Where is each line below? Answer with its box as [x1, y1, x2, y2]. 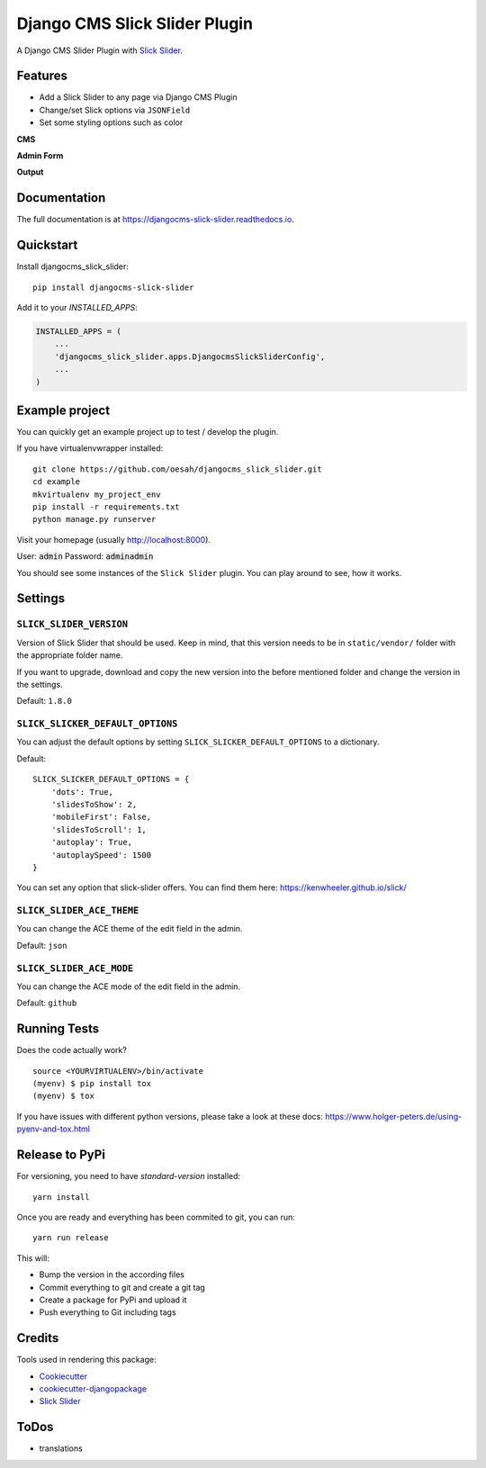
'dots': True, [50, 787, 114, 797]
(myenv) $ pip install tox [32, 1078, 152, 1089]
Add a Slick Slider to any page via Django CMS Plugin [39, 92, 238, 103]
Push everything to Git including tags [39, 1307, 176, 1318]
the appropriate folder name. [16, 650, 123, 661]
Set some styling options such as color [39, 117, 184, 128]
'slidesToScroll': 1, [50, 824, 148, 834]
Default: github [16, 997, 77, 1008]
